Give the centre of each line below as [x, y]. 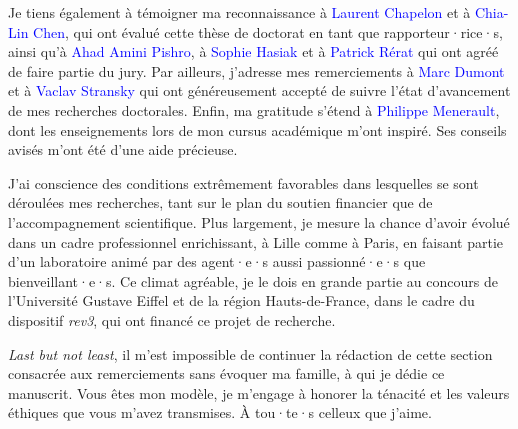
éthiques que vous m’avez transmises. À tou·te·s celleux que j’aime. [220, 412]
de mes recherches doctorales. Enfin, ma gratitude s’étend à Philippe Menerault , [254, 109]
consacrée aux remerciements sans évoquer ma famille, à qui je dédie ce [226, 373]
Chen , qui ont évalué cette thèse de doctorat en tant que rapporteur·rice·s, [268, 31]
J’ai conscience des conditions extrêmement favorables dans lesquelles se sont [243, 182]
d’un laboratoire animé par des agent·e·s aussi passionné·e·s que [217, 261]
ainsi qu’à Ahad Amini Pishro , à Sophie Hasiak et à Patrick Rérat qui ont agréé [253, 51]
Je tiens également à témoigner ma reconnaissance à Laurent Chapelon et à [239, 12]
